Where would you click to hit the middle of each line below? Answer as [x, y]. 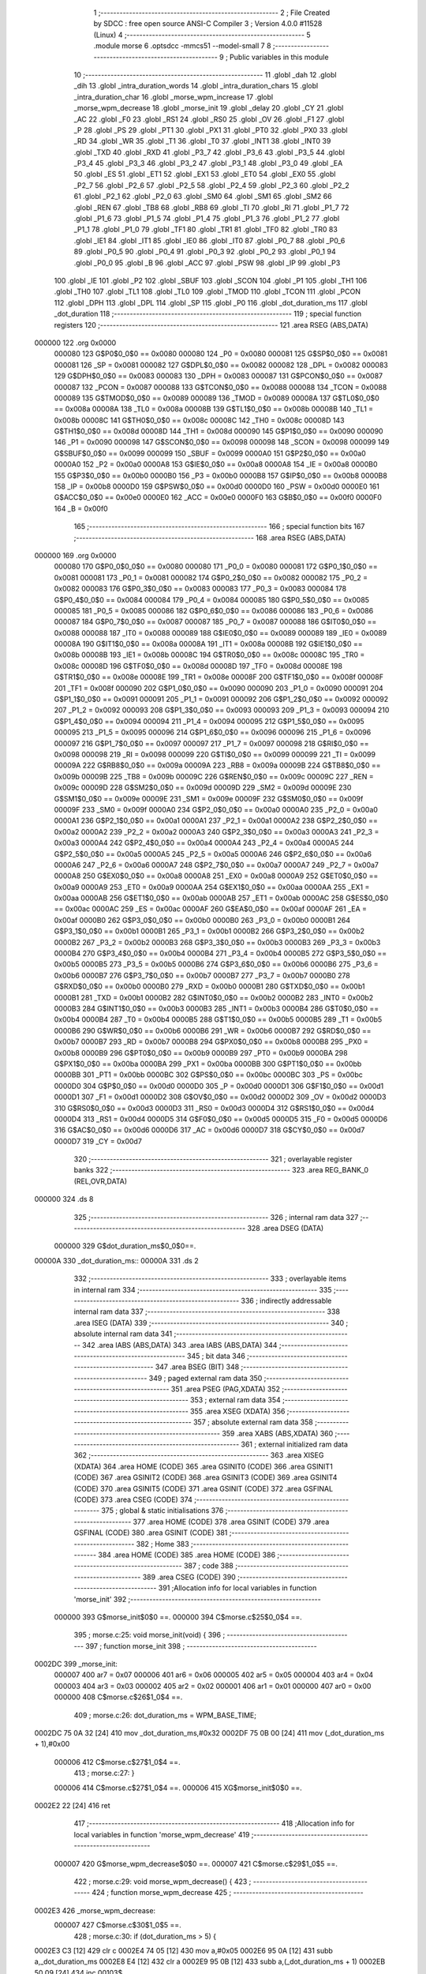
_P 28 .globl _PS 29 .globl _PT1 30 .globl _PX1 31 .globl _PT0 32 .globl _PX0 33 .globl [211, 129]
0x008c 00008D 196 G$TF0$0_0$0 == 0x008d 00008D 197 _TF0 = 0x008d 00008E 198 [198, 666]
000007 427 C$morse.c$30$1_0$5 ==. [118, 1925]
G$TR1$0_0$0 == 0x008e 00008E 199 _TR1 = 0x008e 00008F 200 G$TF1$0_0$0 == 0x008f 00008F [219, 677]
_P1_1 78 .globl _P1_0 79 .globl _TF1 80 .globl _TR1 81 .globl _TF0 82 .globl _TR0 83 [206, 230]
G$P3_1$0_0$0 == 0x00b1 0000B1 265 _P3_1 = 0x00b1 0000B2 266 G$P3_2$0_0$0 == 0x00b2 [209, 931]
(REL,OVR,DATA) [101, 1181]
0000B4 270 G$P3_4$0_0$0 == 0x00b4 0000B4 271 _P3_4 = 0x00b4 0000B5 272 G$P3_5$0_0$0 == [220, 953]
